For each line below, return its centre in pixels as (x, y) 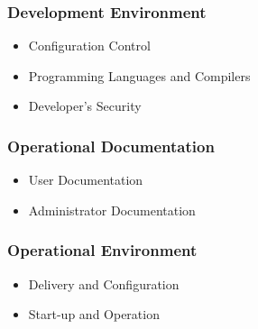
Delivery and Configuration (104, 283)
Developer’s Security (85, 106)
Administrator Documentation (112, 210)
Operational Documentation (111, 146)
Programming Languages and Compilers (139, 75)
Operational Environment (102, 250)
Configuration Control (89, 46)
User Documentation (86, 180)
